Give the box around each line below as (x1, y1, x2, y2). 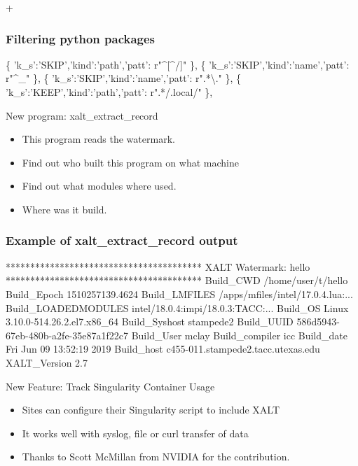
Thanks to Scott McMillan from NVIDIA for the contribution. (22, 449, 290, 464)
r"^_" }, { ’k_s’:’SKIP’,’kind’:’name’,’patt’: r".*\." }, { (6, 71, 241, 85)
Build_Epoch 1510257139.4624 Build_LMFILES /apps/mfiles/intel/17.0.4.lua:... (6, 286, 353, 301)
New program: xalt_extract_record (6, 108, 158, 122)
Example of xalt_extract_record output (6, 232, 238, 249)
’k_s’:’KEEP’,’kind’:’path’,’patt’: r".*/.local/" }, (6, 85, 213, 99)
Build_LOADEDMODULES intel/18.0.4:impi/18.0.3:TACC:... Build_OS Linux (6, 300, 349, 315)
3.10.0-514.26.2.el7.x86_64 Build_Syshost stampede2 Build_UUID (6, 314, 294, 329)
